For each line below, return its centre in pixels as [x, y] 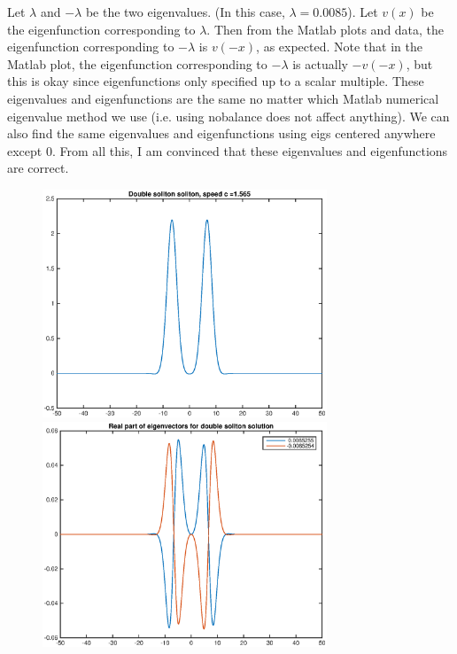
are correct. [38, 168]
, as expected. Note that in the [339, 47]
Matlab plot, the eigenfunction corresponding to [137, 63]
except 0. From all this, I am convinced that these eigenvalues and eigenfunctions [228, 150]
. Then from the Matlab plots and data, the [325, 29]
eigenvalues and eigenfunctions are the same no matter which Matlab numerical [223, 98]
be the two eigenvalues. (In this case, [185, 12]
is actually [320, 63]
